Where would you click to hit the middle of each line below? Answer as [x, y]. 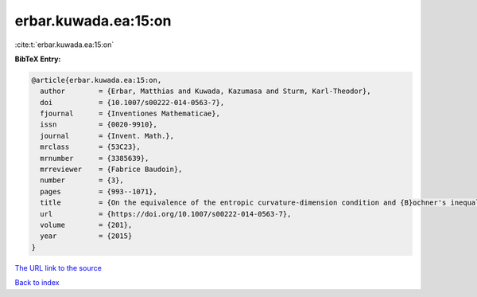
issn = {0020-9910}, [99, 125]
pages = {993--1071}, [99, 191]
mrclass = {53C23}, [90, 147]
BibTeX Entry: [38, 59]
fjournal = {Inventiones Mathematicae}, [130, 114]
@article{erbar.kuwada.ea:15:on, [97, 80]
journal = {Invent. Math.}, [107, 136]
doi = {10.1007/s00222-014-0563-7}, [132, 102]
